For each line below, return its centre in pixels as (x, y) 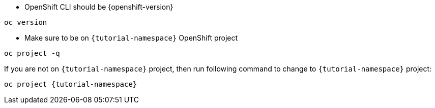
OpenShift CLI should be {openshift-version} (99, 7)
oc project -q (32, 53)
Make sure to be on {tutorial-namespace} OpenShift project (131, 38)
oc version (26, 22)
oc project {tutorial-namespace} (71, 84)
